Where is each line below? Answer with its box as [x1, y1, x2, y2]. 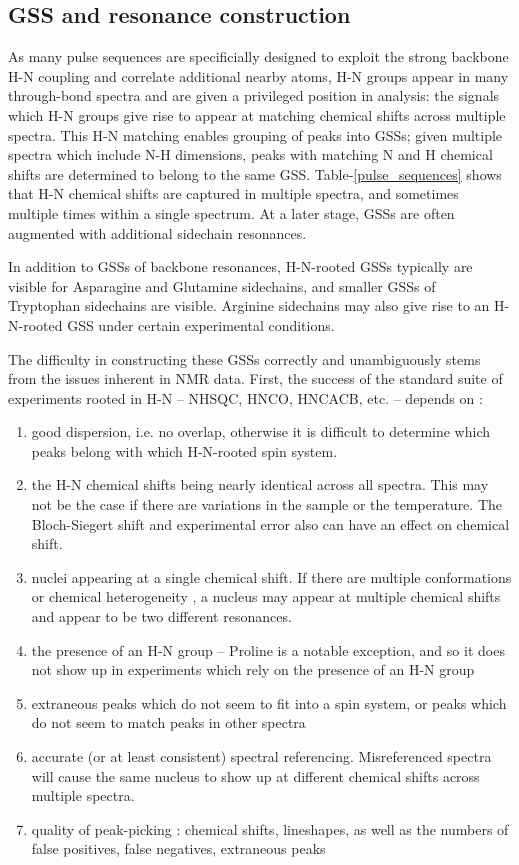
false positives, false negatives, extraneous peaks [31, 838, 326, 859]
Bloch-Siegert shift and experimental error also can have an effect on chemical [31, 513, 510, 534]
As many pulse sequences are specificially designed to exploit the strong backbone [8, 46, 509, 67]
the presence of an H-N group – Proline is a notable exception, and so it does [31, 639, 505, 660]
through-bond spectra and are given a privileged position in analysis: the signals [8, 85, 500, 106]
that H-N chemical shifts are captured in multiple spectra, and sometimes [8, 183, 459, 204]
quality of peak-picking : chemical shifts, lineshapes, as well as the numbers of [31, 818, 509, 839]
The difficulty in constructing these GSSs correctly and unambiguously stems [8, 348, 481, 369]
